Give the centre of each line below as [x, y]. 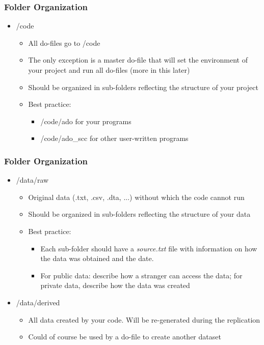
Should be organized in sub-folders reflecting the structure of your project [143, 87]
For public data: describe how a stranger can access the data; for [141, 275]
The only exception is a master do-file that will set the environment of [138, 60]
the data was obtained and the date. [97, 258]
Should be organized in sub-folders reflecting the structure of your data [139, 214]
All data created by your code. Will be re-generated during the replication [144, 319]
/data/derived [38, 302]
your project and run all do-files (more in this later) [109, 70]
